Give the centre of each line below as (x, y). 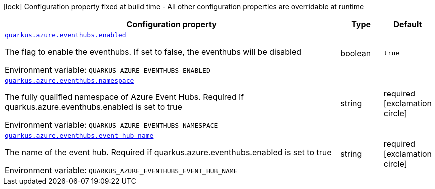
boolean (356, 53)
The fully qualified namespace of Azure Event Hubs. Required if (125, 97)
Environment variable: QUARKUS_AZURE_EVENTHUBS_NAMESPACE (112, 125)
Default (408, 24)
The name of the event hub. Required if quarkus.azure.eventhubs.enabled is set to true (168, 152)
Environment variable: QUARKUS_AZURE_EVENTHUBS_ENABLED (108, 70)
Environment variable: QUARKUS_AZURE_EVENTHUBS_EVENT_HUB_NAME (121, 170)
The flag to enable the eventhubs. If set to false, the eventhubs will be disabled (153, 52)
